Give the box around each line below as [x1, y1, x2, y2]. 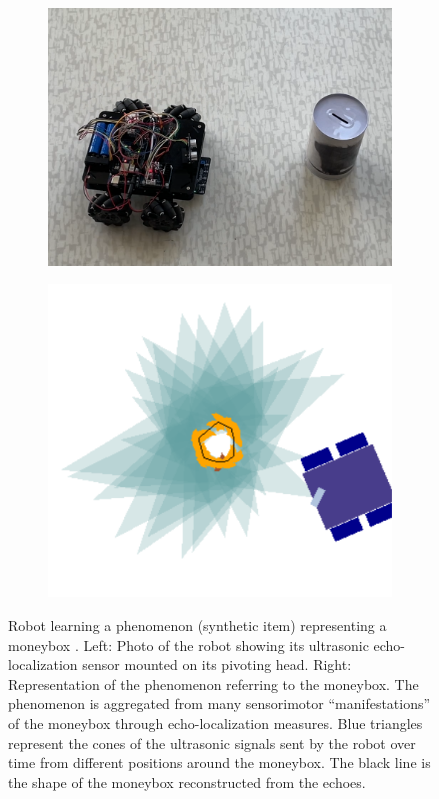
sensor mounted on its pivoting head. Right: [82, 654, 352, 675]
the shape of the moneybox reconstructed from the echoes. [8, 771, 366, 792]
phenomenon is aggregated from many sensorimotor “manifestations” [8, 693, 431, 714]
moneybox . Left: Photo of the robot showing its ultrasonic [8, 634, 369, 655]
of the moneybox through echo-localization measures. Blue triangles [8, 712, 423, 733]
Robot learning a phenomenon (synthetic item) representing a [8, 614, 387, 635]
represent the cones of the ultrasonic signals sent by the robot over [8, 732, 416, 753]
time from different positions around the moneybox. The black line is [8, 752, 431, 773]
